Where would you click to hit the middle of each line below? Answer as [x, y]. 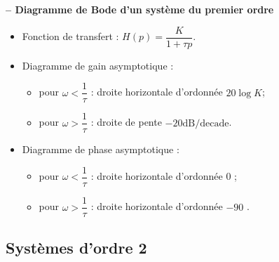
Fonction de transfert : [70, 36]
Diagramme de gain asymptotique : [98, 65]
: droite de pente [126, 122]
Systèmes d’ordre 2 [76, 248]
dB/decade [206, 123]
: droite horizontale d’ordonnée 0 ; [164, 176]
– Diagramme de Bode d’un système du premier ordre [140, 9]
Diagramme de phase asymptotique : [101, 149]
